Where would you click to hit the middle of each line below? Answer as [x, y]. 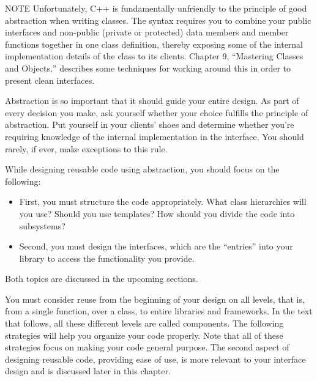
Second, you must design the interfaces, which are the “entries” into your [156, 246]
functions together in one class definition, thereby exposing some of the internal [154, 44]
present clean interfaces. [50, 80]
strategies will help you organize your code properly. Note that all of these [144, 335]
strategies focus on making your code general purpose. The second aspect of [147, 347]
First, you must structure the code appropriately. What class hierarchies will [163, 202]
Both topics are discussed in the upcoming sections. [102, 279]
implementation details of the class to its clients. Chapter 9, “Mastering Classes [154, 56]
